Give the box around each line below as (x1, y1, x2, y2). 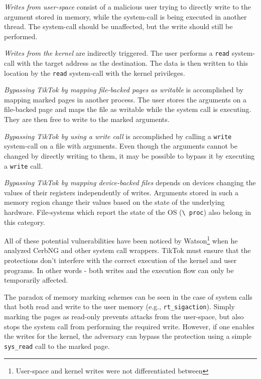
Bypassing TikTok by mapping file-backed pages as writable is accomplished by (4, 84, 243, 95)
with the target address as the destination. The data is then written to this (17, 58, 248, 68)
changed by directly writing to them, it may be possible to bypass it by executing (4, 150, 255, 161)
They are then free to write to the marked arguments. (4, 114, 170, 124)
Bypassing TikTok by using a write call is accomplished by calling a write (4, 131, 232, 141)
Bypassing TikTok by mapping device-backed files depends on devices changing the (4, 177, 256, 188)
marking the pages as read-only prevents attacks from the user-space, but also (4, 311, 244, 322)
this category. (4, 216, 45, 227)
